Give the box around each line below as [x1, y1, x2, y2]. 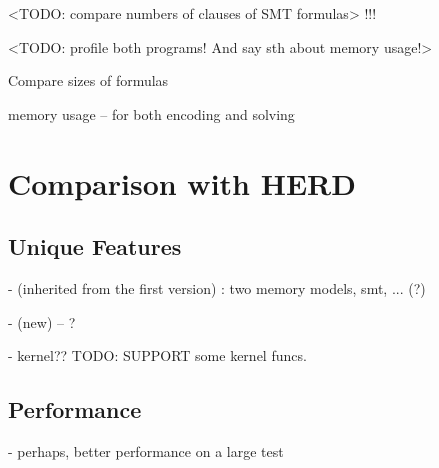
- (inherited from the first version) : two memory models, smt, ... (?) [8, 277, 426, 298]
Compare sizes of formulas [8, 70, 169, 91]
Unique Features [8, 231, 182, 262]
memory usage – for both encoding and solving [8, 103, 295, 124]
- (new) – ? [8, 311, 76, 332]
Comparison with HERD [8, 162, 356, 203]
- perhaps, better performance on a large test [8, 440, 284, 461]
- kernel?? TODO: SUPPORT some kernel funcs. [8, 345, 307, 366]
